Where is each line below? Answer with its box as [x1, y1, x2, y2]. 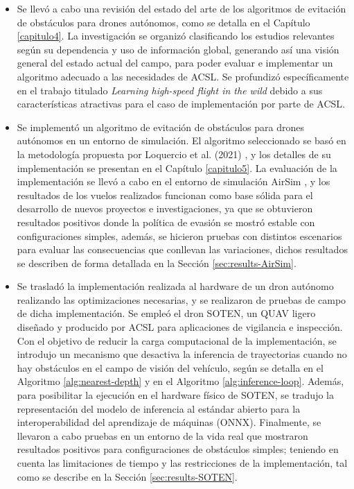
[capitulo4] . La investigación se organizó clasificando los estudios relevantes [17, 28, 335, 43]
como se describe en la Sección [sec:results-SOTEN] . [17, 469, 238, 483]
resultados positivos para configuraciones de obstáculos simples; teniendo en [17, 442, 339, 456]
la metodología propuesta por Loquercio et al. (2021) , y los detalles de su [17, 146, 331, 161]
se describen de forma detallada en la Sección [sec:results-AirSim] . [17, 255, 297, 270]
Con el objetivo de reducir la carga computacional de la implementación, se [17, 333, 337, 348]
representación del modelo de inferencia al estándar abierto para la [17, 401, 301, 415]
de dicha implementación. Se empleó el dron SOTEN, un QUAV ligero [17, 306, 316, 320]
